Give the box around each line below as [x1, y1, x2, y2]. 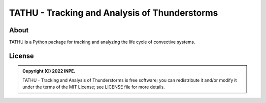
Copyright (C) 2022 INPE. [22, 68, 76, 74]
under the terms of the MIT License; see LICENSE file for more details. [22, 84, 165, 90]
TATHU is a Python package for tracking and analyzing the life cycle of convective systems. [9, 39, 196, 45]
